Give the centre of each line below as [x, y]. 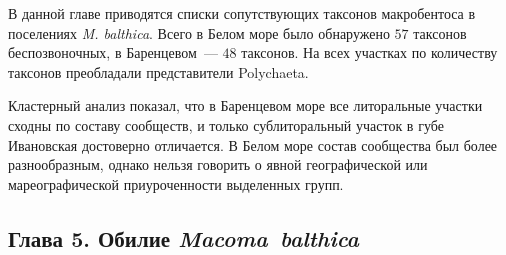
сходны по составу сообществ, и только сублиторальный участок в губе [226, 124]
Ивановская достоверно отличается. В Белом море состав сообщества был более [253, 144]
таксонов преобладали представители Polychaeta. [158, 71]
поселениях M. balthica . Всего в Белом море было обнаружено [199, 32]
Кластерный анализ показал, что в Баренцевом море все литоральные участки [245, 105]
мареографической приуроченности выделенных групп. [176, 183]
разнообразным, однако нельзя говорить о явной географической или [218, 164]
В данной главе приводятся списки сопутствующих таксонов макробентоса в [242, 13]
